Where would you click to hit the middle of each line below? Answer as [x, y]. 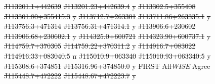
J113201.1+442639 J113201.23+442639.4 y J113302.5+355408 [100, 6]
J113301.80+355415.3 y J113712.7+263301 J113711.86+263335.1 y [107, 16]
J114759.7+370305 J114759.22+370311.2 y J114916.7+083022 [100, 46]
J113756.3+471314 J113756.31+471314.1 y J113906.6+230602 [100, 26]
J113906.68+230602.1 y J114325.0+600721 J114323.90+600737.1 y [107, 36]
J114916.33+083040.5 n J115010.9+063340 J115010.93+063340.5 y [107, 55]
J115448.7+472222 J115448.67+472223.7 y [70, 76]
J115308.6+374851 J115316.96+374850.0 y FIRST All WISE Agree [107, 66]
